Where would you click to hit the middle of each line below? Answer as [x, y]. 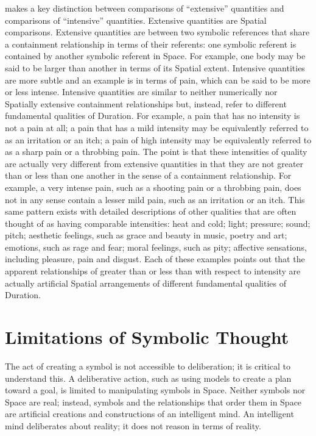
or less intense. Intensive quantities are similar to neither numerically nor [141, 92]
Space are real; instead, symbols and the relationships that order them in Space [153, 402]
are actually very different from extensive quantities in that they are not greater [154, 163]
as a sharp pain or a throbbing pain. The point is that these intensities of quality [156, 152]
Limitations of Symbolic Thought [147, 337]
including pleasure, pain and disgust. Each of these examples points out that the [155, 259]
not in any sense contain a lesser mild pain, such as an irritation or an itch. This [155, 199]
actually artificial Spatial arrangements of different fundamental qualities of [146, 283]
